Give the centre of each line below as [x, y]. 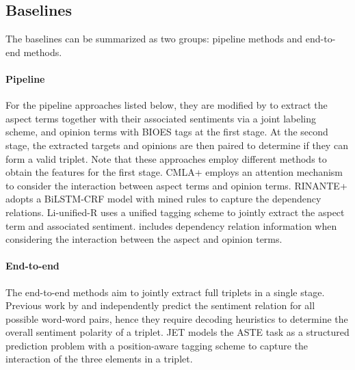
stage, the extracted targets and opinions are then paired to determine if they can [177, 145]
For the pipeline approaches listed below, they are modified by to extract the [167, 105]
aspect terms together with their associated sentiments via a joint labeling [161, 118]
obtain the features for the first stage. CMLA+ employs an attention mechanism [174, 172]
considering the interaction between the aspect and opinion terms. [144, 239]
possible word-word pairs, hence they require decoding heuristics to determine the [177, 318]
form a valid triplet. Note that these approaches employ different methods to [166, 158]
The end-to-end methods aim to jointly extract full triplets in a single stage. [165, 292]
